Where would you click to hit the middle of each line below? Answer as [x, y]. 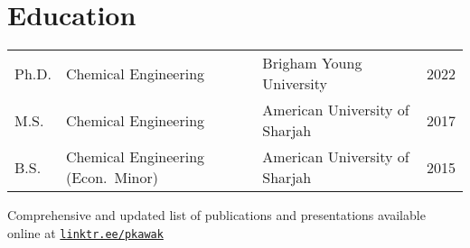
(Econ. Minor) [112, 178]
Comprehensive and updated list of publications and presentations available [216, 215]
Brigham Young [312, 63]
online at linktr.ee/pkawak [85, 232]
